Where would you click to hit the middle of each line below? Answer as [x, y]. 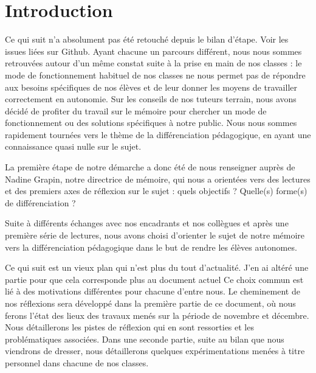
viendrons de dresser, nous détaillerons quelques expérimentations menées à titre [155, 351]
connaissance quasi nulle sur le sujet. [73, 146]
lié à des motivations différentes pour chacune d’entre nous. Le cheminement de [153, 291]
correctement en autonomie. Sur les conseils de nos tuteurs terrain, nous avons [151, 99]
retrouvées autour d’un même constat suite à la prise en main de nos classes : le [153, 63]
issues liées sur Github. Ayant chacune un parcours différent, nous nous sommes [153, 51]
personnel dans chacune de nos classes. [77, 362]
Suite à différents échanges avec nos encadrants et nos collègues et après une [147, 223]
